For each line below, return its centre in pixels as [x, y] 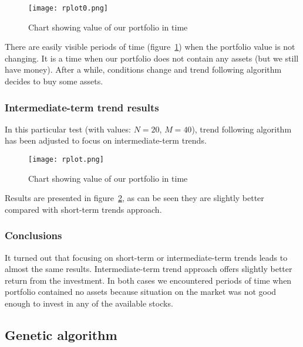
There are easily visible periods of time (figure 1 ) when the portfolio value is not [150, 47]
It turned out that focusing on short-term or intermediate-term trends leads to [146, 257]
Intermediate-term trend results [82, 107]
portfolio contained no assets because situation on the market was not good [141, 292]
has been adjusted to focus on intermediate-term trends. [106, 140]
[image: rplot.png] [66, 160]
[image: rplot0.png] [68, 8]
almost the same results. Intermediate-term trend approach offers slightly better [149, 269]
